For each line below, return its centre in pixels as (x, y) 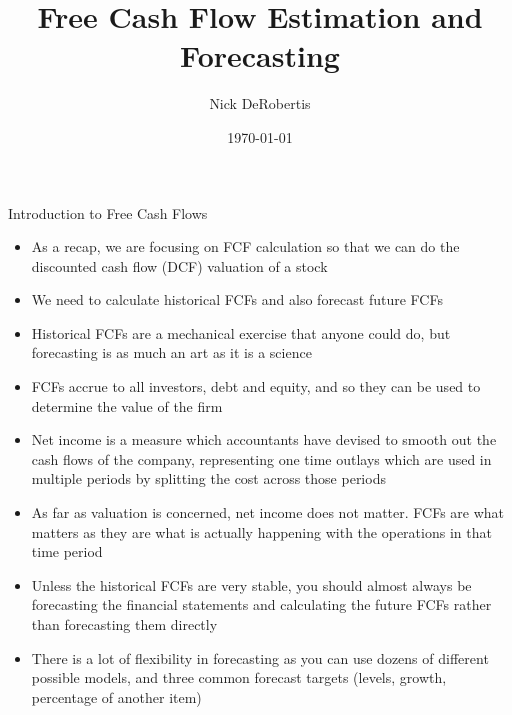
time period (67, 551)
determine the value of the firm (127, 405)
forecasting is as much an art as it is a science (171, 352)
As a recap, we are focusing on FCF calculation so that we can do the (245, 246)
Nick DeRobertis (260, 103)
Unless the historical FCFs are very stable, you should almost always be (251, 584)
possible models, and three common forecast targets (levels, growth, (239, 677)
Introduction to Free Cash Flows (108, 212)
